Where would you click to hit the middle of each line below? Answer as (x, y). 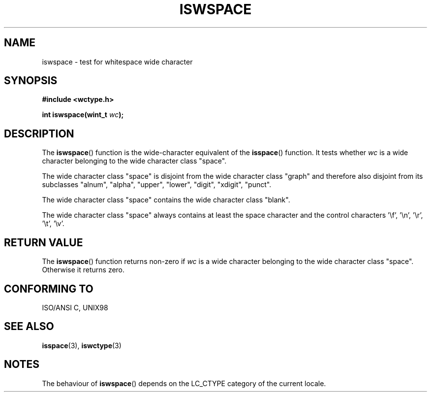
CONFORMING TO (49, 289)
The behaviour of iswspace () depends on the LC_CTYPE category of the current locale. (184, 383)
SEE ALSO (29, 327)
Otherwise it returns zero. (83, 270)
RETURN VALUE (44, 242)
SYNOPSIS (31, 81)
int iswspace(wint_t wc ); (83, 115)
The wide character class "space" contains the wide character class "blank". (166, 200)
